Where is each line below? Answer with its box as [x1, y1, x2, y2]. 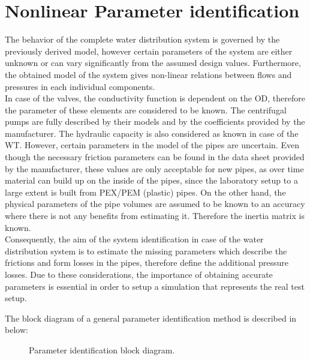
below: [5, 323, 28, 336]
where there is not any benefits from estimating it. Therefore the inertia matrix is [5, 209, 305, 222]
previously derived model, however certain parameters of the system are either [5, 44, 293, 57]
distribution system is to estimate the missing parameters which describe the [5, 244, 287, 257]
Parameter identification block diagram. [29, 343, 175, 356]
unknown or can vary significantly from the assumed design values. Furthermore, [5, 56, 301, 69]
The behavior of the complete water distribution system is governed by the [5, 33, 280, 46]
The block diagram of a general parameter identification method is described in [5, 311, 297, 324]
